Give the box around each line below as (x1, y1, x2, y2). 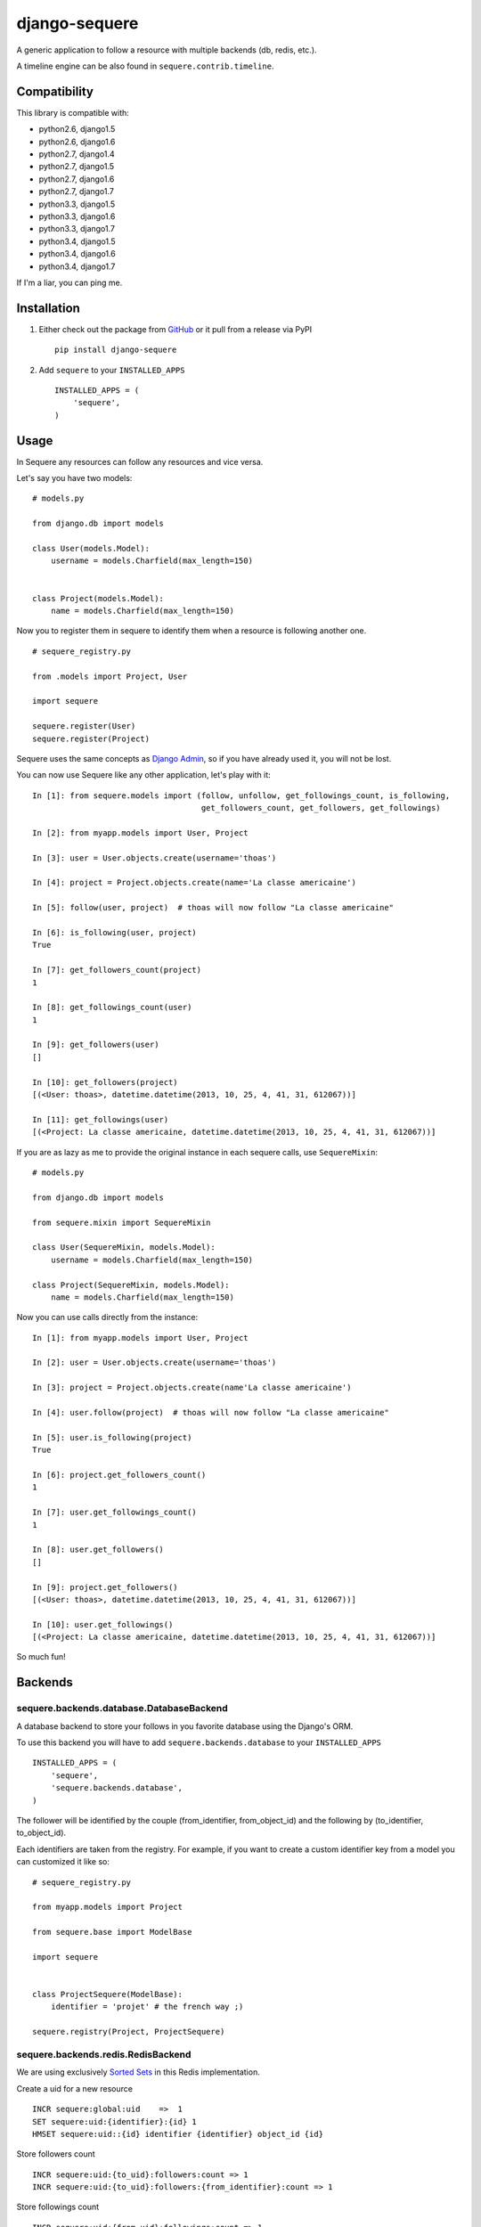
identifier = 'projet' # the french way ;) (50, 2002, 244, 2012)
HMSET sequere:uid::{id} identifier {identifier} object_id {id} (32, 2129, 324, 2139)
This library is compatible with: (16, 107, 129, 118)
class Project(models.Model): (32, 593, 165, 603)
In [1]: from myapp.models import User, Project (32, 1333, 249, 1342)
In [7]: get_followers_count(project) (32, 965, 202, 975)
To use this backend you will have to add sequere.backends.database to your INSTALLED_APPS (16, 1737, 382, 1748)
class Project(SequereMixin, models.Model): (32, 1279, 231, 1290)
